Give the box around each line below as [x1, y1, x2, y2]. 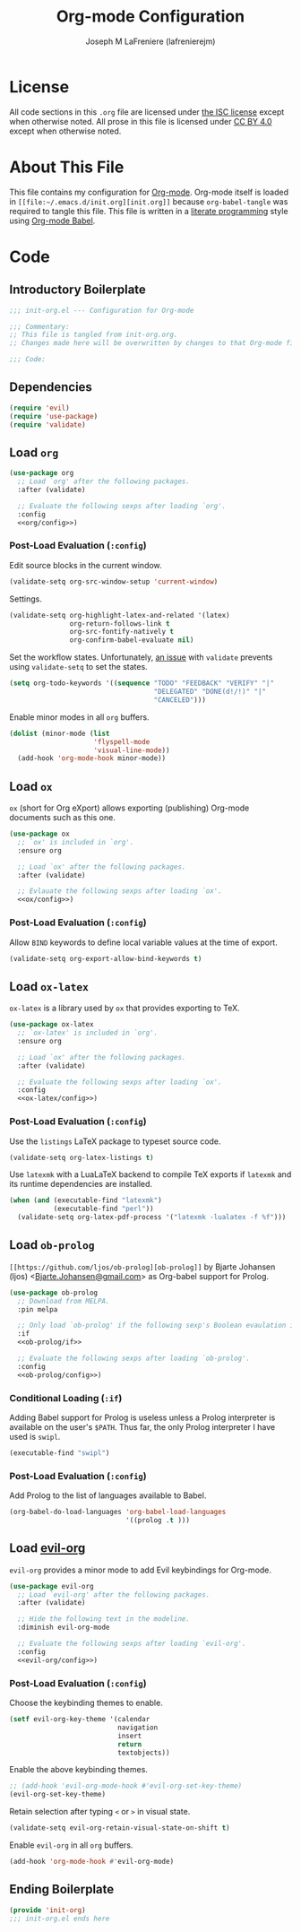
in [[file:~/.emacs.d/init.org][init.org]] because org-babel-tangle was [9, 195, 288, 207]
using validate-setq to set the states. [9, 662, 148, 672]
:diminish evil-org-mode [17, 1623, 110, 1633]
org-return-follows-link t [69, 619, 170, 628]
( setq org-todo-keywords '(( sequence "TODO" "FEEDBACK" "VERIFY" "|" [9, 679, 275, 688]
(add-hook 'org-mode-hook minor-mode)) [17, 754, 167, 763]
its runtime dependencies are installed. [9, 1179, 153, 1190]
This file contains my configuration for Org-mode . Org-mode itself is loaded [9, 186, 289, 197]
